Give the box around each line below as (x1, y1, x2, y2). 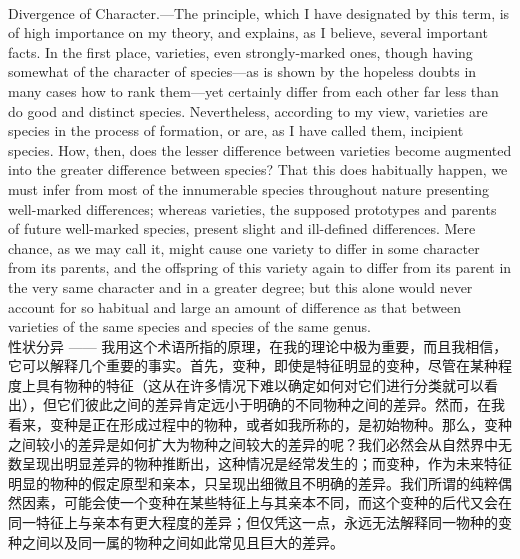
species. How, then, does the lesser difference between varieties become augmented (8, 139, 512, 160)
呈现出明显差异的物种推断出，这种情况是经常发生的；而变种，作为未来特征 (21, 453, 512, 474)
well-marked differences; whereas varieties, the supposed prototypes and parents (8, 198, 497, 219)
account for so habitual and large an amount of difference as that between (8, 296, 461, 317)
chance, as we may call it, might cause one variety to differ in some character (8, 237, 480, 258)
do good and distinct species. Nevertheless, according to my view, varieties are (8, 100, 488, 121)
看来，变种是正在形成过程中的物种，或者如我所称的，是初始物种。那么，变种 (8, 414, 512, 435)
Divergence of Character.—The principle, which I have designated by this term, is (8, 2, 510, 23)
